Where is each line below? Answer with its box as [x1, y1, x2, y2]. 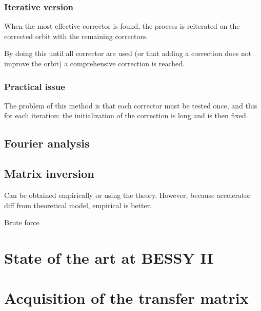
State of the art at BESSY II [4, 247, 213, 268]
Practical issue [4, 80, 65, 93]
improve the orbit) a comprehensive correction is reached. [4, 58, 185, 68]
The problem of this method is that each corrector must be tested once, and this [4, 100, 257, 111]
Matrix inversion [4, 166, 94, 181]
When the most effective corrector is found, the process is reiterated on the [4, 21, 240, 31]
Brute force [4, 217, 39, 228]
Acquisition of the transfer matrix [4, 287, 249, 308]
